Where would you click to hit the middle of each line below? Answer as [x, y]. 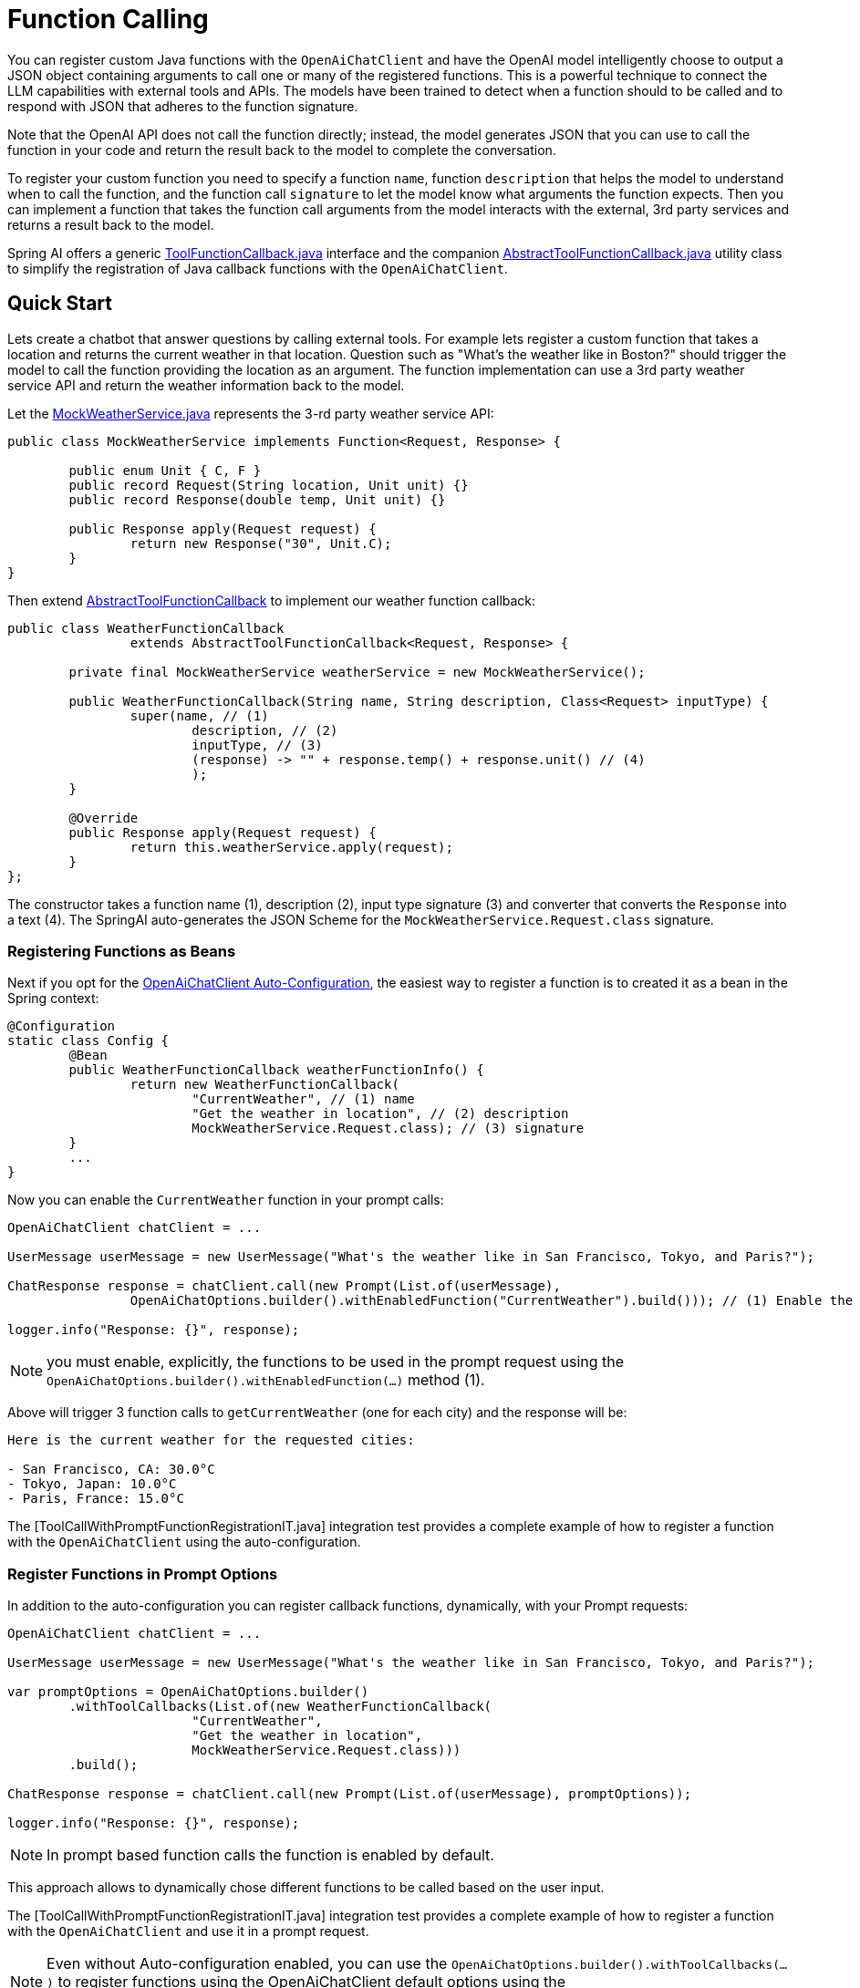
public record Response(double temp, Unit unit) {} [257, 499]
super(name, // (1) [199, 715]
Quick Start [60, 304]
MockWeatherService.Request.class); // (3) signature [388, 1129]
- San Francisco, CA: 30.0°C [111, 1470]
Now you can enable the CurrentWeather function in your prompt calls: [226, 1200]
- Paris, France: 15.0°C [96, 1499]
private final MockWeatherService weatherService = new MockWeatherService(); [357, 672]
